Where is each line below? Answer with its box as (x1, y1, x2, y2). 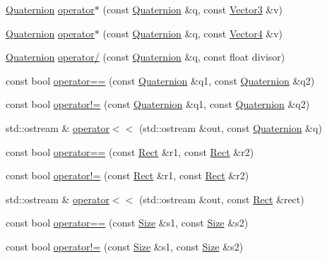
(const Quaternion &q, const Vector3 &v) (102, 2, 283, 16)
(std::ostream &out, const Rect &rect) (138, 191, 304, 206)
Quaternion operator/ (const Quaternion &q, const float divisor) (6, 49, 285, 64)
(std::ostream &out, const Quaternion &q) (138, 120, 322, 135)
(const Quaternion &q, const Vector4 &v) (102, 25, 283, 40)
